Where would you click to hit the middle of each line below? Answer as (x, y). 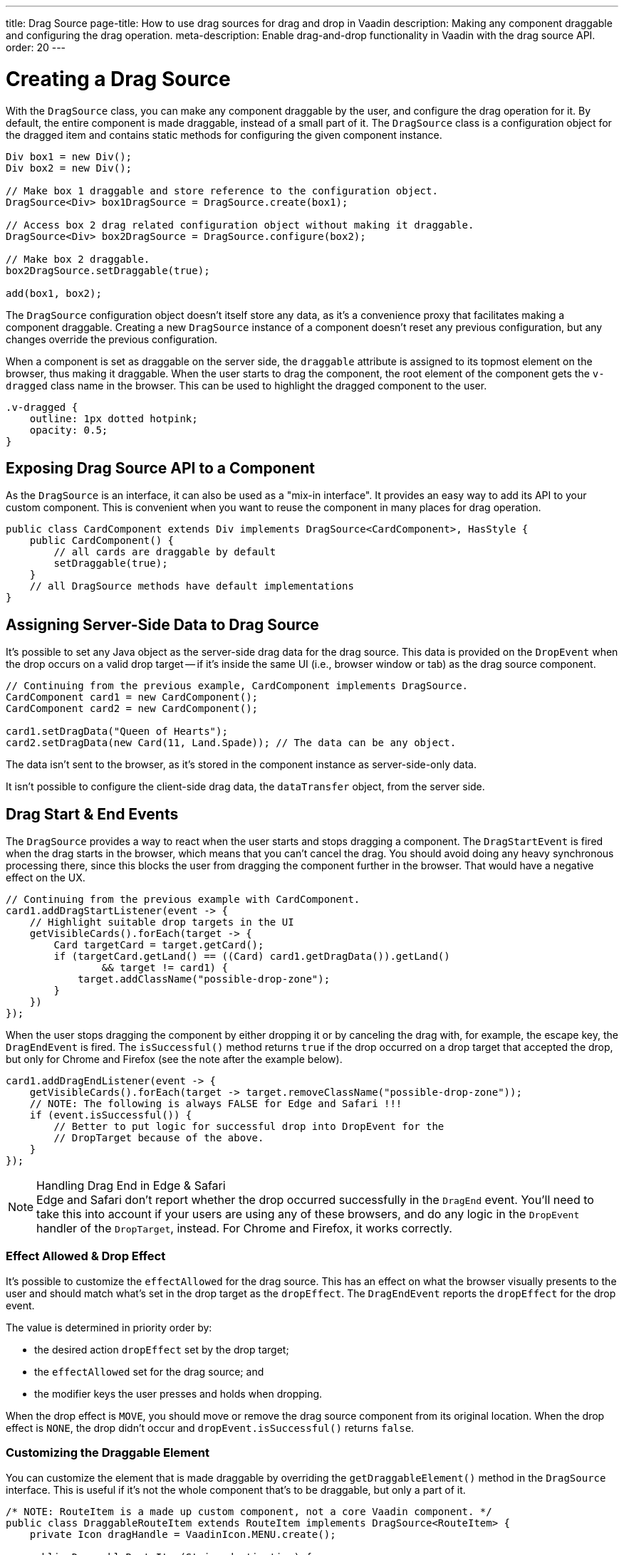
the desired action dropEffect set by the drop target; (162, 1349)
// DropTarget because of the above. (159, 1138)
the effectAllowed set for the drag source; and (149, 1371)
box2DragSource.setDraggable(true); (108, 270)
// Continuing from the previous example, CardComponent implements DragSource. (237, 686)
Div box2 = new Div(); (69, 168)
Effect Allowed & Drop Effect (86, 1256)
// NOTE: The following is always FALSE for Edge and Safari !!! (216, 1104)
